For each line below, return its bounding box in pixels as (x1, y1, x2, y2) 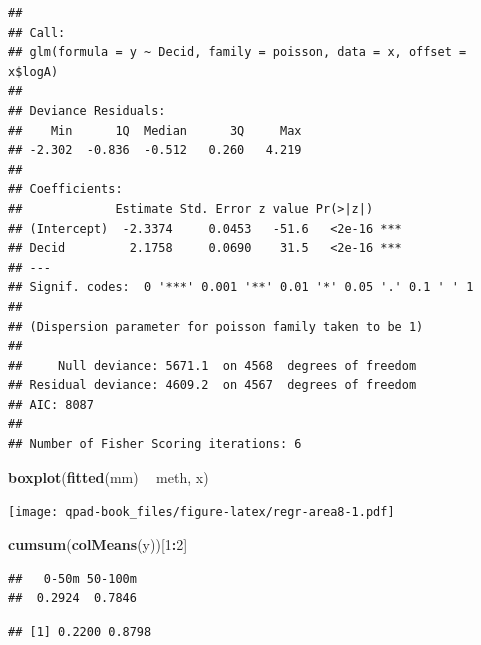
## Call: (8, 25, 66, 40)
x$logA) (8, 64, 59, 79)
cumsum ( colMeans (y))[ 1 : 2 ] (8, 533, 188, 554)
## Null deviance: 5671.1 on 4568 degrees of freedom (8, 358, 417, 373)
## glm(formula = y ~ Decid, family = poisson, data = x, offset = (8, 45, 467, 60)
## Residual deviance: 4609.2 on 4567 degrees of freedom (8, 378, 417, 393)
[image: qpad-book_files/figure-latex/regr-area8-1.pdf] (8, 505, 395, 520)
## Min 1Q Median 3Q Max (8, 123, 302, 138)
